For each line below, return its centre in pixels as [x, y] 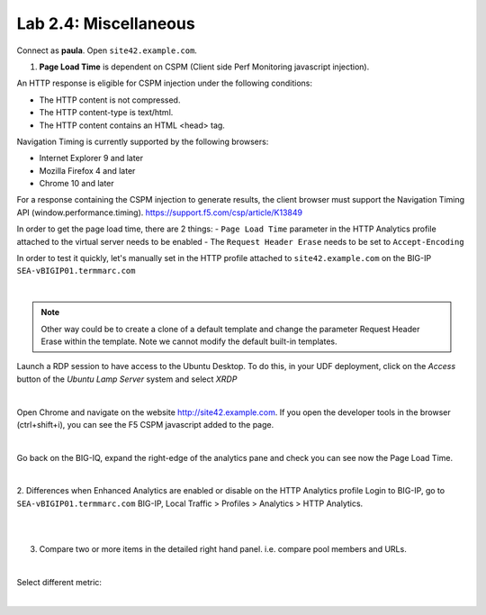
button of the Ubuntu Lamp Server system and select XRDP [127, 379]
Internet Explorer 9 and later [91, 158]
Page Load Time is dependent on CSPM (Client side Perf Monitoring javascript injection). [204, 67]
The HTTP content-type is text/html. [106, 113]
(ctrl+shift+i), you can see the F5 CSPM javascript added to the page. [145, 424]
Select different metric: [59, 582]
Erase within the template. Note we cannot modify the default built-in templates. [189, 341]
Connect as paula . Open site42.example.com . [107, 50]
